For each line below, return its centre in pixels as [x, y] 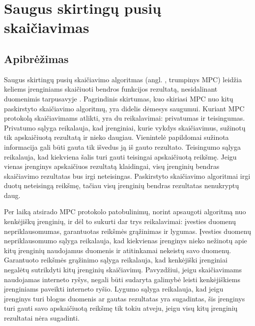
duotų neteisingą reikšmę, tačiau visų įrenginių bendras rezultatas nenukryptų [122, 185]
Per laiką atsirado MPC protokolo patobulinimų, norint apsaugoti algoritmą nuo [125, 212]
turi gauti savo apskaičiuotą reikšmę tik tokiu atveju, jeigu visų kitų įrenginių [121, 308]
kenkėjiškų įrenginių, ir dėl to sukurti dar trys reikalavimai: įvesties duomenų [120, 221]
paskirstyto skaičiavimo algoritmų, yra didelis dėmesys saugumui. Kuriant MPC [124, 108]
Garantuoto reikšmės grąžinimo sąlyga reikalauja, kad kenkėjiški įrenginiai [116, 260]
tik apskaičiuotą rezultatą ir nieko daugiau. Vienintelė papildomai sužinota [116, 137]
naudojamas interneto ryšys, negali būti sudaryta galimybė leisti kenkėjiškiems [122, 279]
